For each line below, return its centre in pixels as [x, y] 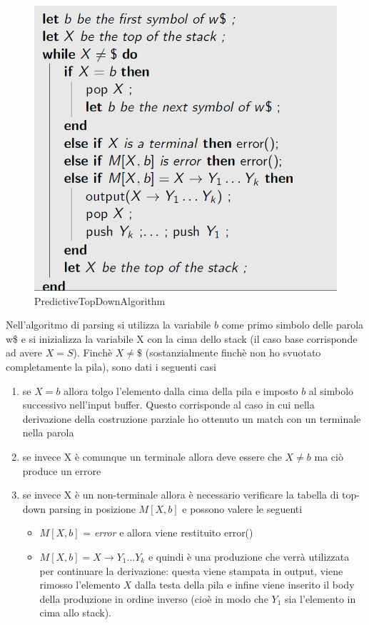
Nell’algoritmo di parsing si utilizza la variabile [108, 325]
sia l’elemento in [320, 598]
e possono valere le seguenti [242, 508]
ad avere [24, 352]
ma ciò [329, 456]
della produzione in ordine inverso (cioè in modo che [154, 598]
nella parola [48, 432]
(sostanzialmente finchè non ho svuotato [233, 352]
